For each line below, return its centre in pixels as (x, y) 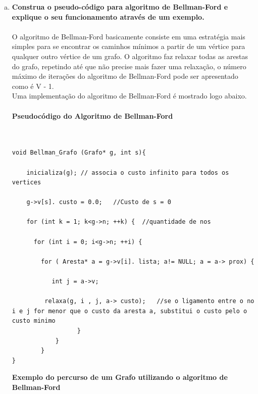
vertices (27, 183)
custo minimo (34, 321)
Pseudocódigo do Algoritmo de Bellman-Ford (92, 115)
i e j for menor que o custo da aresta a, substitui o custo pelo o (130, 311)
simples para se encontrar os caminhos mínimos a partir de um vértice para (128, 46)
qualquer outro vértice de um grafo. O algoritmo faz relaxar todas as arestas (130, 56)
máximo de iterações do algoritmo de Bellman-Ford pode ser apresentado (125, 76)
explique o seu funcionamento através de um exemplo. (108, 16)
